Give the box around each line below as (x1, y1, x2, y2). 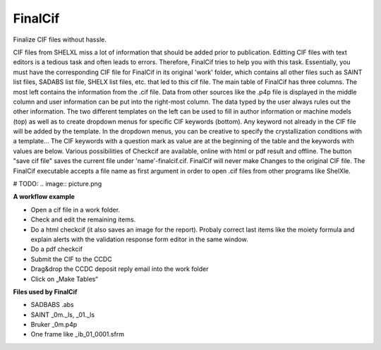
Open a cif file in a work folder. (30, 205, 120, 214)
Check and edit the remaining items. (30, 215, 136, 224)
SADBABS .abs (30, 301, 74, 309)
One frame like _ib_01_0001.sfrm (30, 330, 125, 339)
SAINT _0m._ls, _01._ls (30, 310, 95, 319)
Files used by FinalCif (13, 287, 78, 296)
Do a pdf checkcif (30, 245, 83, 253)
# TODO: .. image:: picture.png (13, 180, 102, 188)
